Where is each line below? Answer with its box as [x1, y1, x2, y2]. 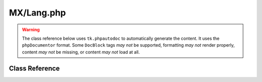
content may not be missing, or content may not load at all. [22, 49, 140, 55]
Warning [22, 27, 40, 33]
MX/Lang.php [9, 7, 66, 18]
